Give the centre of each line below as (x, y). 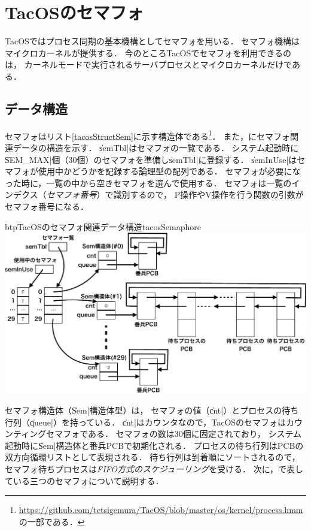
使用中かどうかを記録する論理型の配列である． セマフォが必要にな (169, 171)
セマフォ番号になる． (47, 206)
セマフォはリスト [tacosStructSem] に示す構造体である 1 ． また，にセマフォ (147, 135)
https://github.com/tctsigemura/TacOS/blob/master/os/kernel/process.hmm (161, 510)
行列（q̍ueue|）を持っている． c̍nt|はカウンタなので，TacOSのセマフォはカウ (154, 422)
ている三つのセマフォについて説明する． (84, 480)
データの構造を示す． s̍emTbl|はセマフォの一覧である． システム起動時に (156, 147)
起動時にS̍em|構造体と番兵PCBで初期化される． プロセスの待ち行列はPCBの (154, 445)
